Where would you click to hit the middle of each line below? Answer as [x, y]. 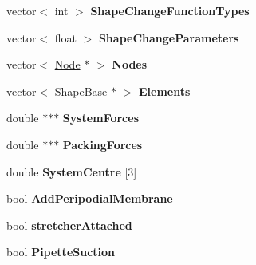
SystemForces [101, 118]
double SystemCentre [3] [72, 171]
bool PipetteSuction [61, 252]
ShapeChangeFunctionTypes [170, 10]
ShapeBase [81, 91]
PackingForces [102, 144]
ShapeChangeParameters [169, 37]
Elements [164, 91]
